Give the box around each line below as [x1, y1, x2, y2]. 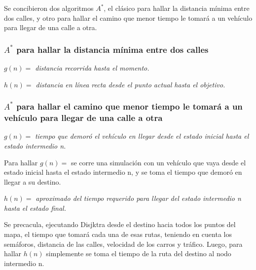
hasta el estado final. [4, 202, 66, 213]
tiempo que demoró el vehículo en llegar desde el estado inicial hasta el [35, 131, 249, 141]
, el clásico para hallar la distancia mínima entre [104, 3, 250, 13]
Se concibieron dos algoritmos [4, 3, 94, 13]
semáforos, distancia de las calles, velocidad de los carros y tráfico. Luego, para [4, 238, 243, 249]
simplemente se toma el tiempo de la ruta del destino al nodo [46, 248, 231, 259]
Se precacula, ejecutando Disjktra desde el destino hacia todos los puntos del [4, 219, 236, 230]
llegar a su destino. [4, 176, 61, 187]
